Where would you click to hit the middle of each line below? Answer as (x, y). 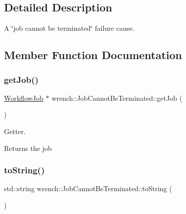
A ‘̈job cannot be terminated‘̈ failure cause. (69, 28)
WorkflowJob (24, 98)
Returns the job (28, 148)
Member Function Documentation (93, 55)
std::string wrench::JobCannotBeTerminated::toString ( (88, 188)
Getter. (15, 131)
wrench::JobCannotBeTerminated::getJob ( (117, 98)
